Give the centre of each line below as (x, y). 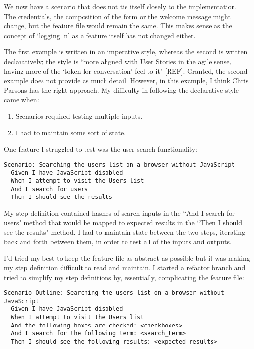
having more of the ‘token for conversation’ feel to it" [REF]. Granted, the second (126, 71)
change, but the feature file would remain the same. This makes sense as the (118, 26)
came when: (21, 99)
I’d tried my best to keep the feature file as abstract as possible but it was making (127, 258)
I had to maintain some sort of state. (71, 132)
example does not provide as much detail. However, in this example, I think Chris (126, 80)
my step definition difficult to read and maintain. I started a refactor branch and (125, 267)
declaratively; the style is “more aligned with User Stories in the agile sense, (118, 61)
